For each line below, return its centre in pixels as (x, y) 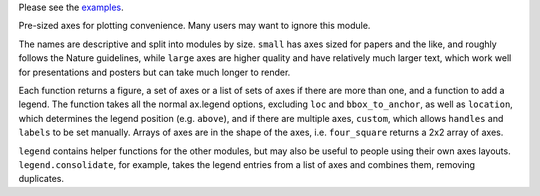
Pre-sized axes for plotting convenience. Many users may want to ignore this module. (194, 26)
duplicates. (41, 179)
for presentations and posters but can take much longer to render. (154, 72)
